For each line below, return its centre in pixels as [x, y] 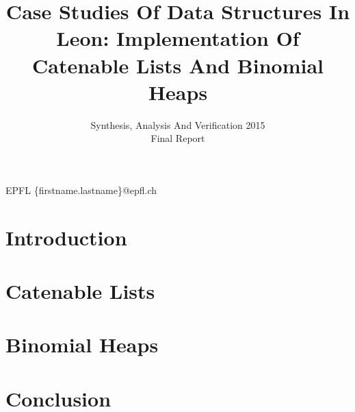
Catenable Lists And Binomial [178, 65]
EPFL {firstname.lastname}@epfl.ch [81, 190]
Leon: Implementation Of [178, 38]
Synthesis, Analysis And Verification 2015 [178, 124]
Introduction [66, 237]
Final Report [178, 138]
